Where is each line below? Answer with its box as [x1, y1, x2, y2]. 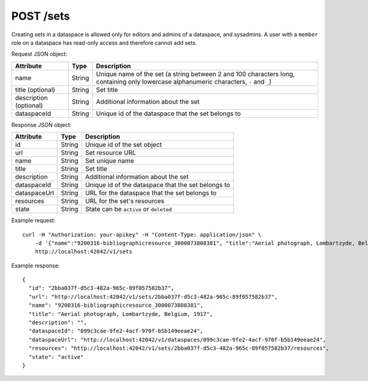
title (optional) [15, 85, 55, 94]
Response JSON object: [11, 121, 72, 128]
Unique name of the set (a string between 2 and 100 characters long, [96, 69, 295, 78]
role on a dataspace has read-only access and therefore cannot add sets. [11, 39, 197, 46]
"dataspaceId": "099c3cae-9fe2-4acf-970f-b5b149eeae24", [28, 328, 204, 334]
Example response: [11, 261, 60, 269]
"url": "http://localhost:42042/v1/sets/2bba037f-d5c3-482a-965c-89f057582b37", [28, 293, 278, 300]
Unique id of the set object [85, 140, 162, 149]
